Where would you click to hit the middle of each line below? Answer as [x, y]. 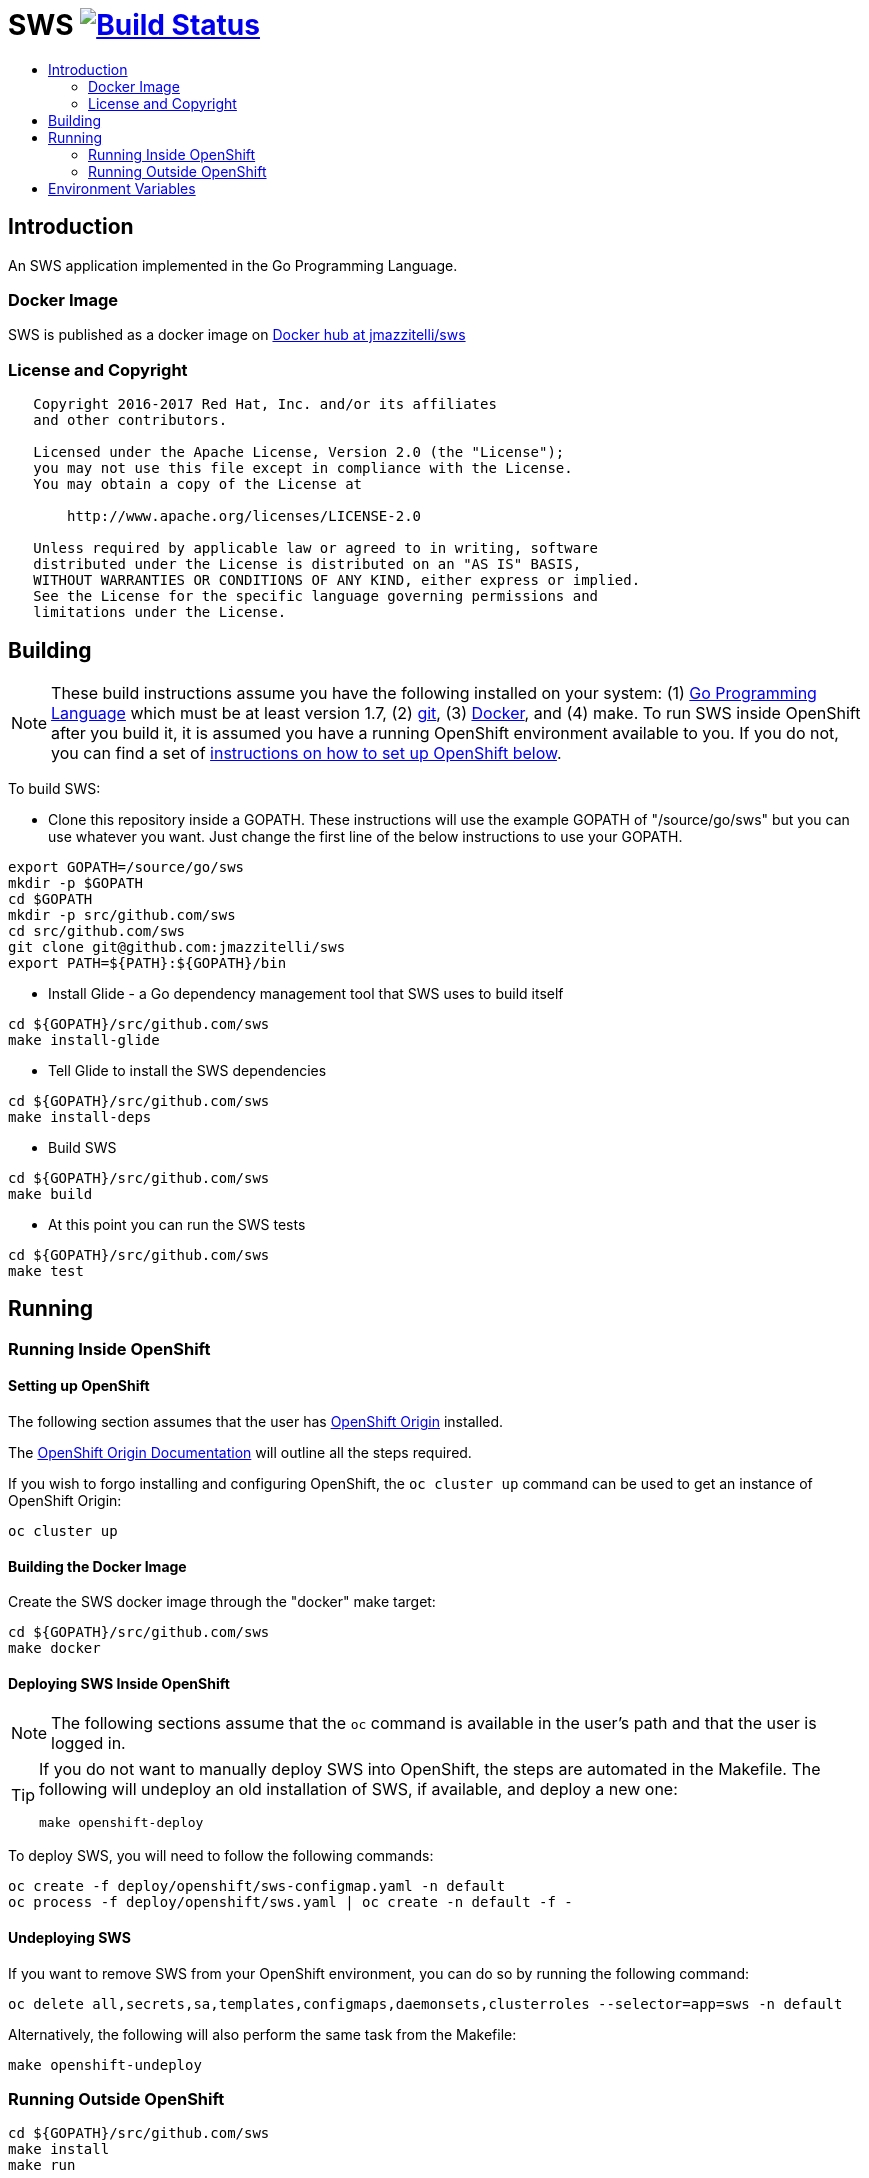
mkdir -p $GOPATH [75, 882]
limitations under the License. [160, 612]
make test [46, 1270]
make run [42, 2165]
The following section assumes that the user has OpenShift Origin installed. [256, 1421]
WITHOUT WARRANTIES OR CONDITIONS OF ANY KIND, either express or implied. [337, 580]
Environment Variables [122, 188]
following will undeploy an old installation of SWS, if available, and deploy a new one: [358, 1789]
